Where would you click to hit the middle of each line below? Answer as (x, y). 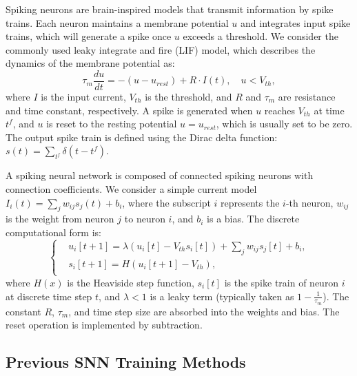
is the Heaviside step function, (131, 282)
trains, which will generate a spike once (89, 36)
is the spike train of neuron (282, 282)
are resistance (307, 97)
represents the (250, 202)
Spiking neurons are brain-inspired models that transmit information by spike (170, 9)
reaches (279, 110)
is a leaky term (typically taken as (222, 296)
